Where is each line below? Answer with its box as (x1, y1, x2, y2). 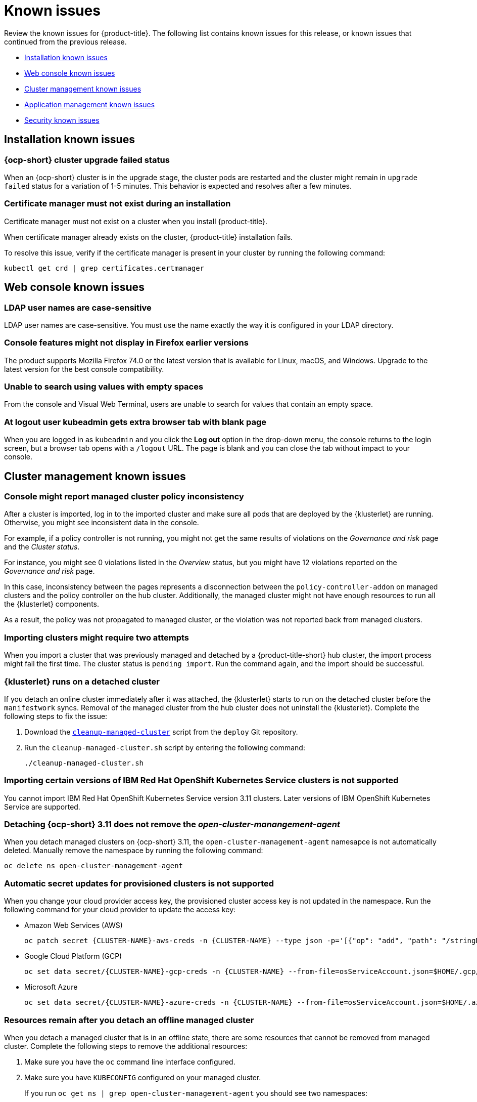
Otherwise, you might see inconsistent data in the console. (4, 518, 199, 527)
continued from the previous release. (4, 37, 127, 46)
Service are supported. (4, 802, 80, 811)
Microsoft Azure (24, 983, 78, 992)
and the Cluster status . (4, 542, 80, 552)
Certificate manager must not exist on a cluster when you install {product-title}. (4, 217, 267, 226)
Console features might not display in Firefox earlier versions (4, 337, 249, 348)
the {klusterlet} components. (4, 600, 99, 609)
